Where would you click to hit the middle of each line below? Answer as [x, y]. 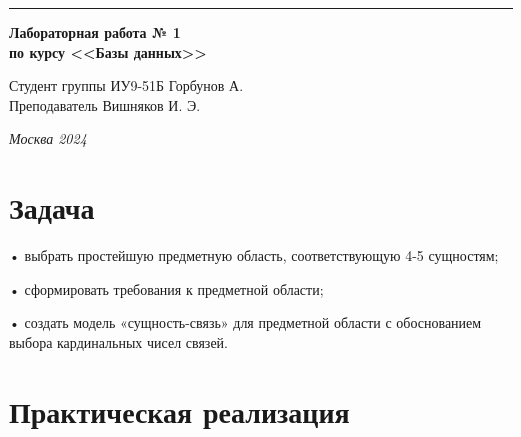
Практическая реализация [179, 410]
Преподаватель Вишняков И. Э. [105, 104]
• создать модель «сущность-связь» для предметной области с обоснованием [245, 322]
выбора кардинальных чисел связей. [118, 341]
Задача [52, 207]
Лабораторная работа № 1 [95, 32]
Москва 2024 [48, 138]
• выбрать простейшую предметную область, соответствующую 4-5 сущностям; [254, 255]
